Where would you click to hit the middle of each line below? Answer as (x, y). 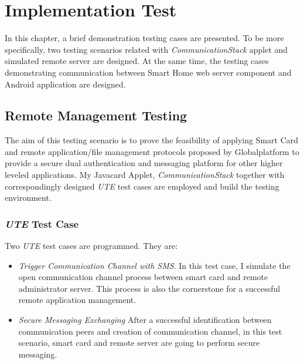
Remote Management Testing (96, 115)
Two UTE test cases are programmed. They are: (91, 246)
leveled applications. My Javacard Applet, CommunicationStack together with (145, 175)
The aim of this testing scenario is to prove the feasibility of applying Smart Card (152, 140)
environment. (28, 198)
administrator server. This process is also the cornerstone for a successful (149, 288)
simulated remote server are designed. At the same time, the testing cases (137, 61)
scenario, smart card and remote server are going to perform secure (139, 343)
